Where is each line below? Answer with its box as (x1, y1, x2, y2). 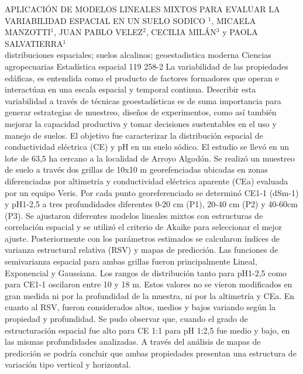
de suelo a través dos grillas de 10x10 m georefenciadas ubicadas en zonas (5, 163, 268, 176)
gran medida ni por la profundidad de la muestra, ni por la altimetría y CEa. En (5, 289, 295, 301)
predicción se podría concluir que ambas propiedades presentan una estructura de (5, 346, 297, 359)
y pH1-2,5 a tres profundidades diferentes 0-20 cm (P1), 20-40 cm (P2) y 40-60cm (5, 198, 298, 210)
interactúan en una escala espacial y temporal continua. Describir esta (5, 83, 256, 95)
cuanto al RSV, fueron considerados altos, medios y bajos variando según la (5, 301, 276, 313)
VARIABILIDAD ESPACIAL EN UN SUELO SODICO (5, 14, 206, 26)
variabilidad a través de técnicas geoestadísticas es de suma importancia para (5, 94, 281, 107)
